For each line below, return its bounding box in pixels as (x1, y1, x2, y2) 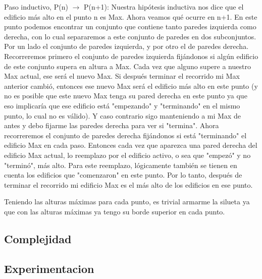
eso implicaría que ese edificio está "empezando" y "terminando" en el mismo (4, 100, 240, 110)
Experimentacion (4, 260, 94, 276)
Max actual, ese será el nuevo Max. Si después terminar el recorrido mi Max (4, 71, 240, 81)
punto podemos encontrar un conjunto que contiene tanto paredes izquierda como (4, 21, 256, 32)
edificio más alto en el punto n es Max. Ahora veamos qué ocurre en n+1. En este (4, 11, 257, 22)
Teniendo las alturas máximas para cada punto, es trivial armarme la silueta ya (4, 196, 250, 207)
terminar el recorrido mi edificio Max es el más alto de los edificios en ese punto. (4, 179, 253, 190)
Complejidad (4, 231, 72, 246)
